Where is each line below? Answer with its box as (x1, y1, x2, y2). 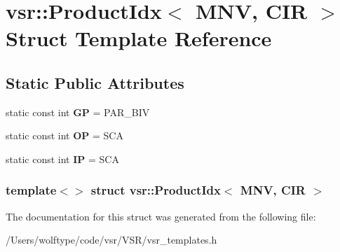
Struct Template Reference (6, 24, 272, 52)
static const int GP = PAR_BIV (6, 104, 150, 119)
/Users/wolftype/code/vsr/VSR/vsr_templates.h (6, 232, 217, 247)
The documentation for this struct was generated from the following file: (6, 209, 316, 223)
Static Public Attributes (6, 71, 184, 93)
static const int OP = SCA (6, 128, 123, 143)
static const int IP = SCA (6, 151, 119, 166)
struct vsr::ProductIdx (90, 181, 221, 199)
